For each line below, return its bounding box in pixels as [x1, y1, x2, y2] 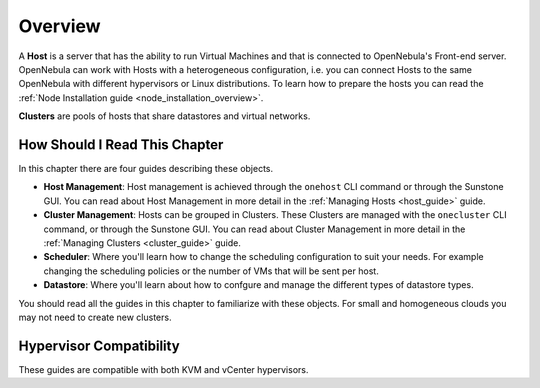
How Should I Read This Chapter [18, 136, 224, 153]
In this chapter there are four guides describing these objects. [18, 163, 274, 175]
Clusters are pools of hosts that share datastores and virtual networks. [18, 110, 311, 122]
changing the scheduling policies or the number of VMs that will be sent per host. [43, 265, 379, 277]
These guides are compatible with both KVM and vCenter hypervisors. [18, 363, 309, 375]
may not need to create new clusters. [18, 311, 172, 323]
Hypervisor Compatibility [18, 337, 180, 354]
